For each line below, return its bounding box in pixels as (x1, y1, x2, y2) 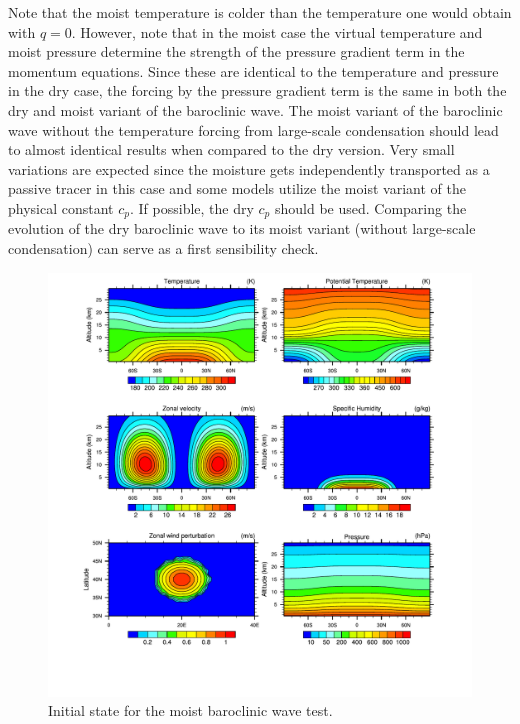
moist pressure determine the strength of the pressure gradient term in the (8, 41, 465, 62)
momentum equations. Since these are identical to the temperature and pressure (8, 60, 499, 81)
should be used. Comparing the (274, 197, 467, 218)
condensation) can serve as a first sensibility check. (8, 237, 319, 258)
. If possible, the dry (130, 197, 254, 218)
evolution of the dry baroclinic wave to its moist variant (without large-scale (8, 218, 476, 239)
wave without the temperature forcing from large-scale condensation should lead (8, 119, 499, 140)
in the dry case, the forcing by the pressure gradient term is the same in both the (8, 80, 507, 101)
